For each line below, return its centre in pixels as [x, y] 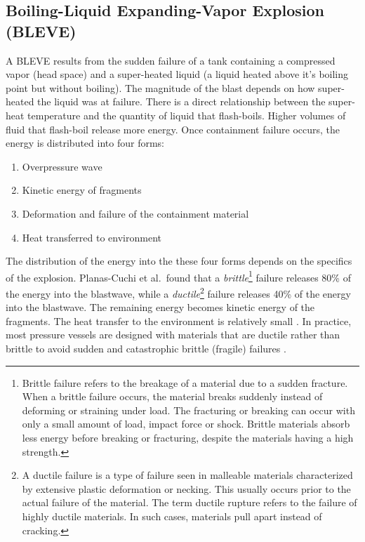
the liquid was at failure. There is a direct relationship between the [181, 101]
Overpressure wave [62, 166]
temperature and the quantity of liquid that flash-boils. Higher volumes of [187, 115]
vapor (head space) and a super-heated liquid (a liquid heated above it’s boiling [177, 74]
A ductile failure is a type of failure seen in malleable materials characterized [187, 475]
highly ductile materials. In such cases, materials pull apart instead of [172, 516]
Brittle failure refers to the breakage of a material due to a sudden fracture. [185, 382]
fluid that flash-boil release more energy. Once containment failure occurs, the [173, 129]
